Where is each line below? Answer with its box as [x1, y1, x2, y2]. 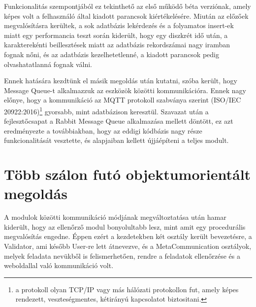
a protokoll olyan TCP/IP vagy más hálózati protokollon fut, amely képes [15, 284, 239, 294]
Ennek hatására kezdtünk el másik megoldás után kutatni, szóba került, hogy [4, 75, 237, 86]
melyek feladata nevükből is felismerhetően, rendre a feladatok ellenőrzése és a [4, 250, 240, 261]
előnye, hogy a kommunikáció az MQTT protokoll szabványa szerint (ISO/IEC [4, 95, 241, 105]
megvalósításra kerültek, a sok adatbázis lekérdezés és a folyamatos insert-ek [4, 20, 234, 31]
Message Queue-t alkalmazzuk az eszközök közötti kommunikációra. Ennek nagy [4, 85, 246, 95]
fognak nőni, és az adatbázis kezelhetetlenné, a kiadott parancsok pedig [4, 49, 219, 59]
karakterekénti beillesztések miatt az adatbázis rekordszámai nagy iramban [4, 39, 230, 50]
